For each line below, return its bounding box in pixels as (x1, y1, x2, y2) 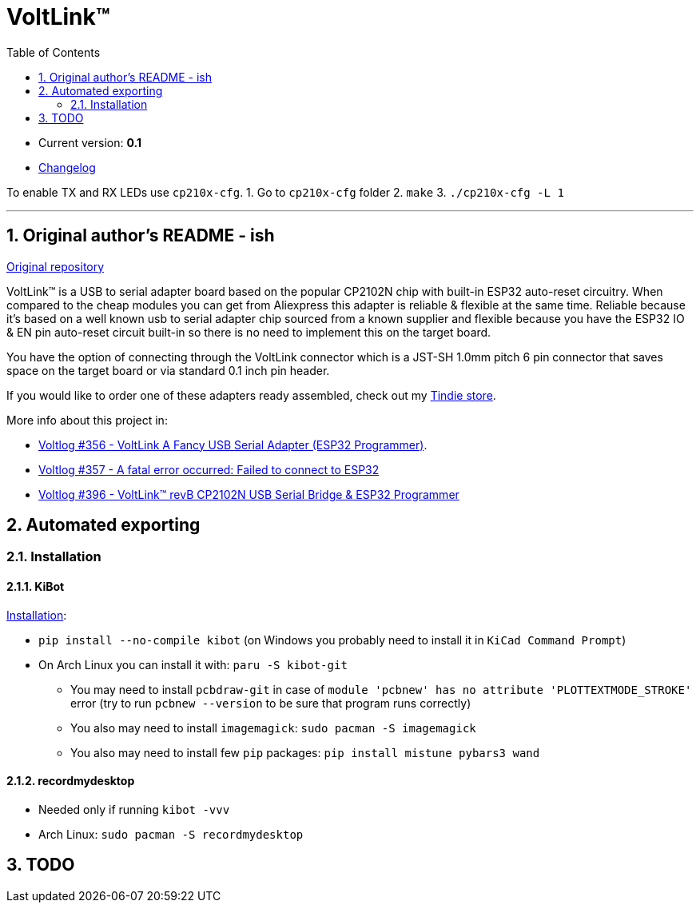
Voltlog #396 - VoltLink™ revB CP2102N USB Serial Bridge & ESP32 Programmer (38, 487, 459, 501)
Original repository (6, 259, 105, 273)
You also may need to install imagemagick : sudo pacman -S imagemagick (70, 720, 476, 735)
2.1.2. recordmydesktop (6, 774, 135, 788)
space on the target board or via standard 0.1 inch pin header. (6, 363, 330, 377)
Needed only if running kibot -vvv (38, 802, 230, 816)
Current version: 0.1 (38, 135, 141, 150)
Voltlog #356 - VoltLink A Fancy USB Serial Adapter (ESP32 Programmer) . (38, 437, 428, 452)
